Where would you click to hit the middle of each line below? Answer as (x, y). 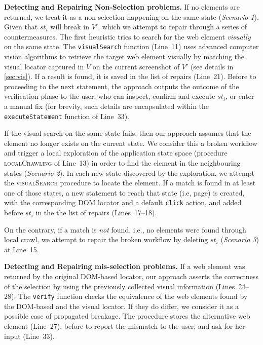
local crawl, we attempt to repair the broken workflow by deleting (106, 239)
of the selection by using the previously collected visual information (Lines (120, 286)
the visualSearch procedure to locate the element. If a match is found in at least (130, 183)
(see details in (212, 66)
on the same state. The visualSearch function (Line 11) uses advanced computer (131, 46)
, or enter (240, 96)
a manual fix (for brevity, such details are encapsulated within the (107, 106)
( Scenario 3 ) (240, 239)
